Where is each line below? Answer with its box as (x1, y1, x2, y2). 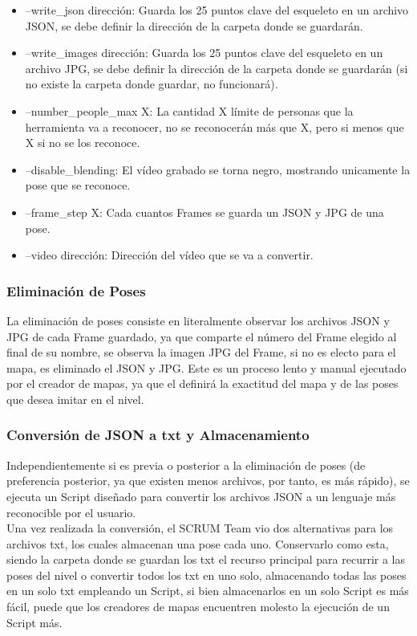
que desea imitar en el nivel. (6, 390, 144, 407)
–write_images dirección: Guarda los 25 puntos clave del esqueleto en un (25, 44, 383, 61)
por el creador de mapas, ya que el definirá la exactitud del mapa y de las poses (6, 375, 399, 392)
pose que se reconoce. (25, 177, 131, 194)
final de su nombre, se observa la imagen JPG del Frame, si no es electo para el (6, 344, 396, 361)
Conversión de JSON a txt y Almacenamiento (6, 425, 310, 445)
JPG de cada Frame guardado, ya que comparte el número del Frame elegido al (6, 328, 397, 344)
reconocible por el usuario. (6, 503, 136, 520)
